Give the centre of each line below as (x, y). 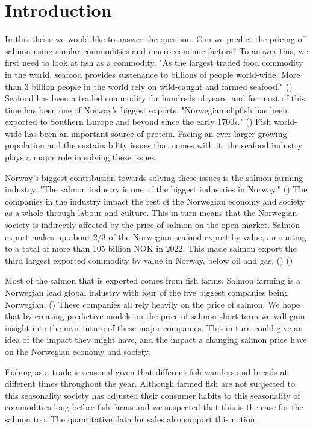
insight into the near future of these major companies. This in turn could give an (154, 327)
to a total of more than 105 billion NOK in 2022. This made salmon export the (151, 248)
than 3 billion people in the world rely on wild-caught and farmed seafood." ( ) (149, 86)
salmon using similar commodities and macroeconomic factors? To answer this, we (156, 50)
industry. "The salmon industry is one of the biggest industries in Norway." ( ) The (156, 189)
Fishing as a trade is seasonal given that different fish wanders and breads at (146, 371)
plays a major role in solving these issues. (81, 157)
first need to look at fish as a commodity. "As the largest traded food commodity (154, 62)
